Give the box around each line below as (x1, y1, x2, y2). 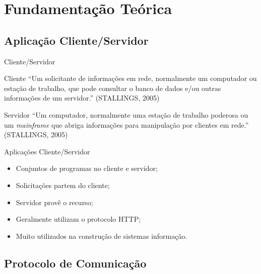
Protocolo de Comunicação (4, 255, 147, 270)
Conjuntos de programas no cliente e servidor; (16, 163, 158, 173)
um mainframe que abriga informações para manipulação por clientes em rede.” (4, 119, 249, 130)
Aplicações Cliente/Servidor (4, 146, 90, 156)
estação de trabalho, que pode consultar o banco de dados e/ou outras (4, 82, 221, 93)
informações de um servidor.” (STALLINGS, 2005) (4, 93, 160, 103)
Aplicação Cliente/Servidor (4, 32, 149, 48)
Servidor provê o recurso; (16, 197, 93, 207)
